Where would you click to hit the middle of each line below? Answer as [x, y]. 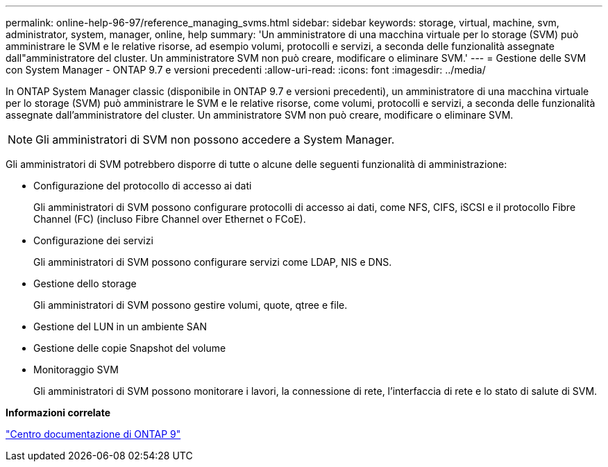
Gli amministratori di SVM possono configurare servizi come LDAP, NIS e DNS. [213, 262]
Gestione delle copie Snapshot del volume [130, 348]
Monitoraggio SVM [76, 370]
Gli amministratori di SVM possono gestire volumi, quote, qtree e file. [191, 305]
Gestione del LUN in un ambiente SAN [120, 326]
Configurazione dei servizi [93, 240]
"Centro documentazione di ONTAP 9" [93, 434]
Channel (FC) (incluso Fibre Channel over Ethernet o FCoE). [170, 219]
